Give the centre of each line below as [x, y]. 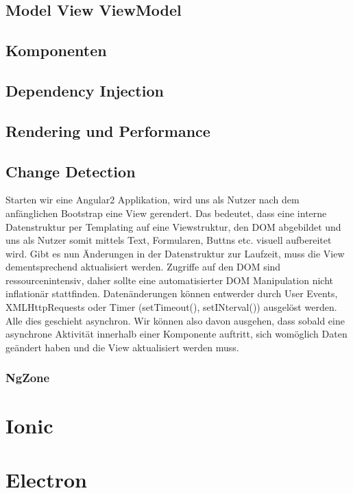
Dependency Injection [85, 90]
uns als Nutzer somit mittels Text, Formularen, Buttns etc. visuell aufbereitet [169, 240]
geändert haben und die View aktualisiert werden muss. [122, 347]
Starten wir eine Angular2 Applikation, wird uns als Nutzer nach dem [153, 200]
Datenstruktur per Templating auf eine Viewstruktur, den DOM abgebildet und [173, 226]
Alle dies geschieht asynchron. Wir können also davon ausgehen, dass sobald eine [175, 320]
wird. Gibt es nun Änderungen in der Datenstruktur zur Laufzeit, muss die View [175, 253]
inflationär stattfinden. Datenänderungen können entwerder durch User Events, [172, 293]
